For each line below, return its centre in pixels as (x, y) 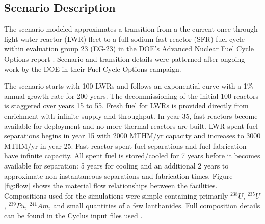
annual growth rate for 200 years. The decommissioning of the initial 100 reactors (131, 95)
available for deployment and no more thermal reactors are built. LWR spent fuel (131, 125)
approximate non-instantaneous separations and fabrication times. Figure (118, 175)
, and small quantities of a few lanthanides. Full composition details (154, 205)
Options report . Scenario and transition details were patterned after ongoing (125, 58)
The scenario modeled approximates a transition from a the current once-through (131, 29)
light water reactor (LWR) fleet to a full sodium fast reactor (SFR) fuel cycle (125, 38)
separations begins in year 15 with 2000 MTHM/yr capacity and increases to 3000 (132, 136)
